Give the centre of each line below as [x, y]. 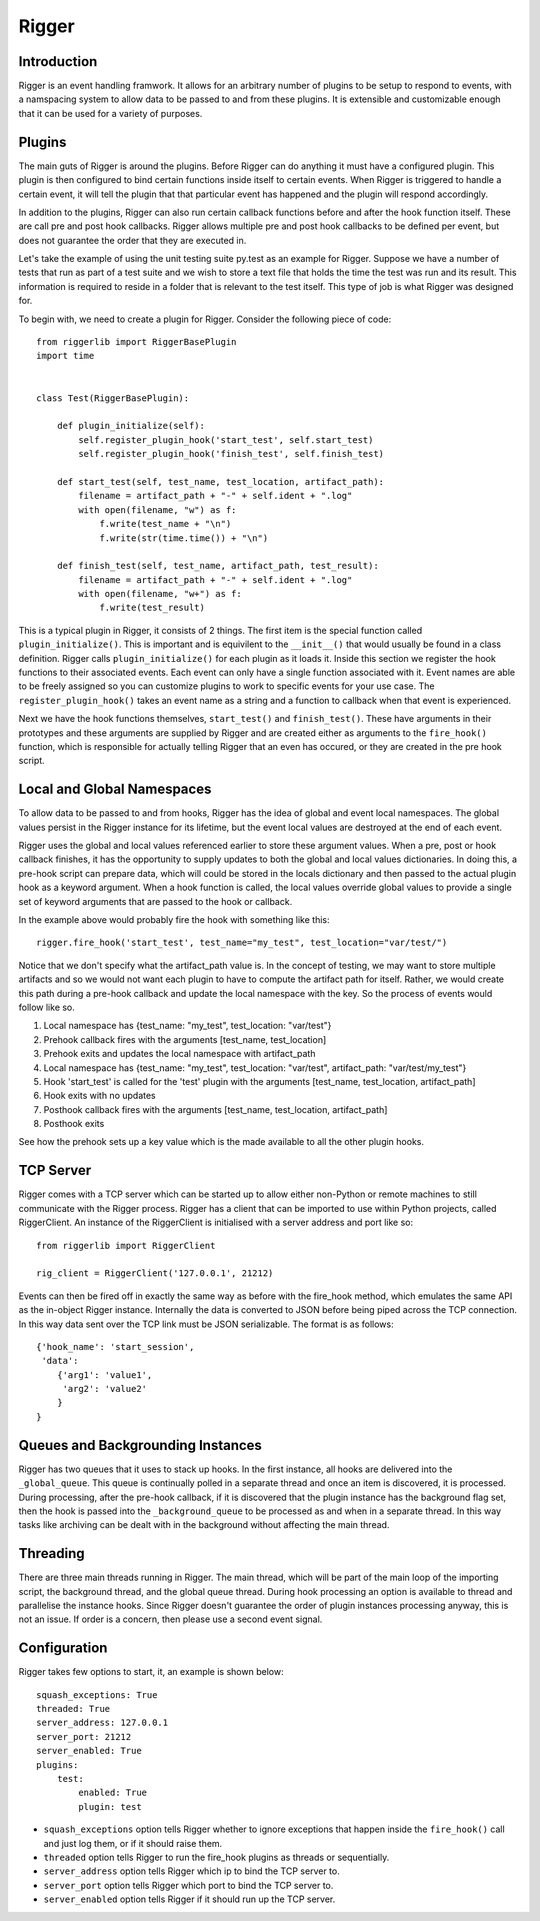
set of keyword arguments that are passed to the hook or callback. [155, 901]
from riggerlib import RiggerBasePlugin [136, 342]
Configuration [63, 1648]
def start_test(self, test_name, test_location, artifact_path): [220, 481]
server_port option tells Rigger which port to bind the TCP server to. [188, 1885]
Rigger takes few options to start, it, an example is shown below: [151, 1672]
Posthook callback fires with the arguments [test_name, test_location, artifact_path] [215, 1109]
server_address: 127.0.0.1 [102, 1723]
